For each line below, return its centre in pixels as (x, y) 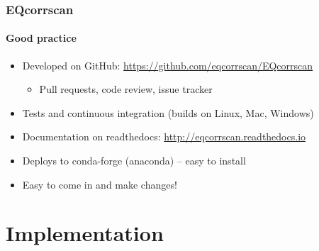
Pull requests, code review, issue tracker (126, 89)
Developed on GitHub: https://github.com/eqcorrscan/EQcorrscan (168, 65)
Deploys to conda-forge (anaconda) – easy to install (134, 161)
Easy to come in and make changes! (100, 184)
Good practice (41, 38)
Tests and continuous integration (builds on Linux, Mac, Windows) (168, 112)
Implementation (85, 233)
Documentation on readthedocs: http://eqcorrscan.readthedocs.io (164, 136)
